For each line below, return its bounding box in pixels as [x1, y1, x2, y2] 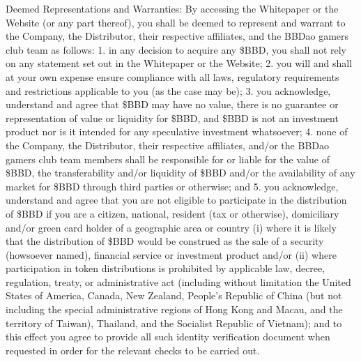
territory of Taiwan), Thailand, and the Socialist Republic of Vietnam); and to [6, 315, 342, 330]
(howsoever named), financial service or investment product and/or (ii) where [6, 247, 337, 262]
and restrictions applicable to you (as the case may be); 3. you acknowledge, [6, 83, 331, 98]
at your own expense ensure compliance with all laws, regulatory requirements [6, 69, 339, 84]
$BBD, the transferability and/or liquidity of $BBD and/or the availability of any [6, 165, 355, 180]
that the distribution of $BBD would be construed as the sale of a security [6, 234, 324, 248]
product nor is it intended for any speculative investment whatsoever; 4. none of [6, 124, 348, 139]
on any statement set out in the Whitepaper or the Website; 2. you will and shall [6, 56, 352, 70]
